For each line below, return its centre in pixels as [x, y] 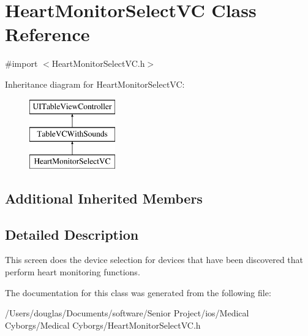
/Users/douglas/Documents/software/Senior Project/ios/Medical [127, 313]
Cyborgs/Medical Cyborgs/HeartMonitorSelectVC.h [103, 325]
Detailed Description [72, 234]
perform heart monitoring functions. [73, 272]
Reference [47, 34]
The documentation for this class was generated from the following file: [138, 292]
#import [21, 63]
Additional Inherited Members [104, 198]
